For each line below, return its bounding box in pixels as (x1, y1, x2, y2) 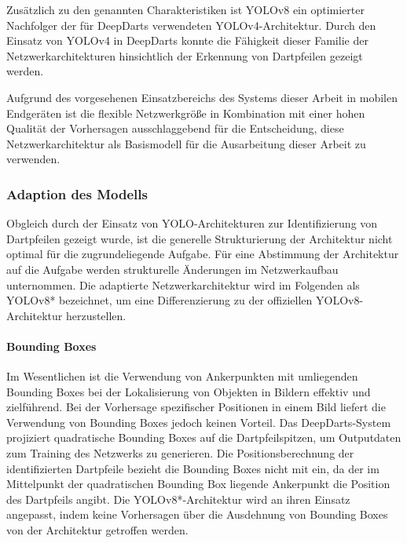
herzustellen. (65, 307, 126, 323)
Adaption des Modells (6, 184, 148, 203)
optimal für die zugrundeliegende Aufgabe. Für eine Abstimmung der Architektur (6, 246, 399, 262)
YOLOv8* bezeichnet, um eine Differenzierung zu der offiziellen (6, 292, 313, 308)
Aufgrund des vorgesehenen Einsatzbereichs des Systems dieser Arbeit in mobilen (6, 89, 398, 105)
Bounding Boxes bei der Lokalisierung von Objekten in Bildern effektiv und (6, 383, 371, 399)
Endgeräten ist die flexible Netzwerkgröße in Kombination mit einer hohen (6, 104, 365, 121)
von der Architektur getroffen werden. (6, 522, 189, 538)
